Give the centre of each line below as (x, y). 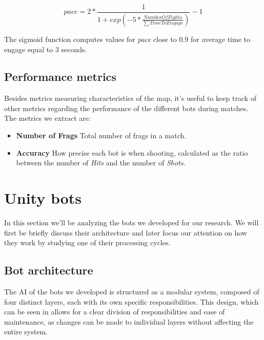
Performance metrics (60, 77)
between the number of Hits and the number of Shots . (101, 163)
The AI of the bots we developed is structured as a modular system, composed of (132, 291)
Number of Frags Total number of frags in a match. (101, 135)
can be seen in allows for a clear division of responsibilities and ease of (115, 312)
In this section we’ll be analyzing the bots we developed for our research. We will (131, 222)
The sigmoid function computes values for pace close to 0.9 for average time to (127, 39)
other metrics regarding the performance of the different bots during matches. (126, 108)
